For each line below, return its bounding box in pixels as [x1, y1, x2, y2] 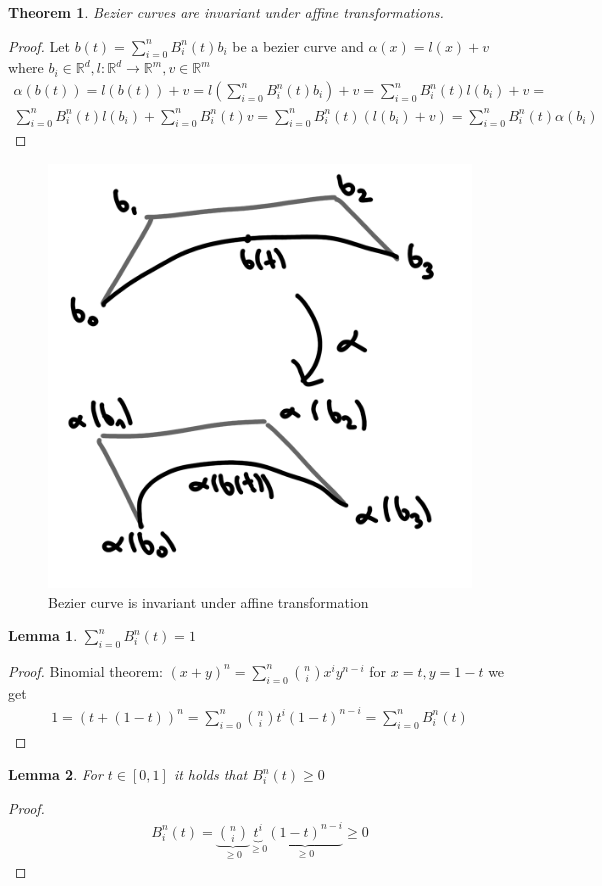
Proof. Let [8, 35, 70, 56]
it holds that [173, 764, 248, 785]
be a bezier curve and [232, 35, 364, 56]
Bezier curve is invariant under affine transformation [48, 591, 369, 612]
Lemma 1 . [8, 625, 78, 646]
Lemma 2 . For [8, 764, 103, 785]
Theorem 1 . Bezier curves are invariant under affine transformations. [8, 2, 444, 22]
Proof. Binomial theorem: [8, 660, 163, 681]
